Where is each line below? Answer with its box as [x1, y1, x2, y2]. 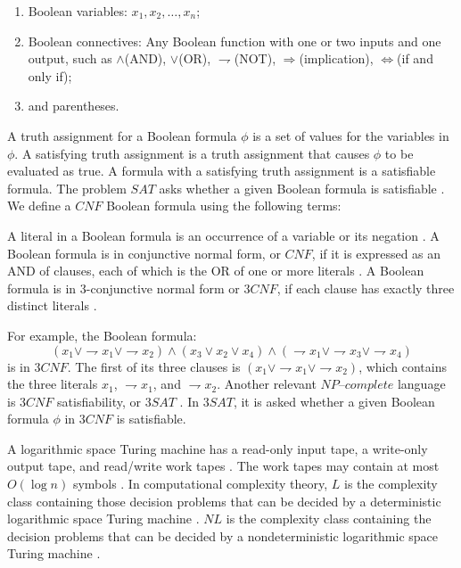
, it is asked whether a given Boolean [233, 391, 435, 410]
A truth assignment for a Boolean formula [7, 126, 237, 144]
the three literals [7, 375, 98, 393]
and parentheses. [28, 96, 119, 115]
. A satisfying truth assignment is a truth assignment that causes [14, 144, 370, 162]
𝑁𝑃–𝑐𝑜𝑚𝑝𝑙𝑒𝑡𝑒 [320, 379, 394, 392]
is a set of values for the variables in [252, 126, 449, 144]
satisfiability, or [57, 391, 141, 410]
